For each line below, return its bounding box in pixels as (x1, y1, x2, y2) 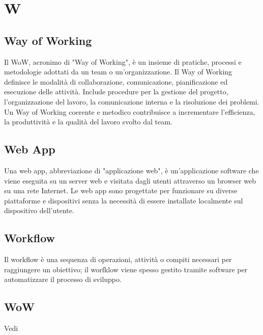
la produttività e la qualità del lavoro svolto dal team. (4, 116, 172, 127)
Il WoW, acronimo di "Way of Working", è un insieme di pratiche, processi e (4, 56, 242, 67)
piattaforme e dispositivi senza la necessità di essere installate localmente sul (4, 195, 243, 205)
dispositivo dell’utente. (4, 205, 74, 216)
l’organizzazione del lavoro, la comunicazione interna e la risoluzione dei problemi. (4, 96, 259, 107)
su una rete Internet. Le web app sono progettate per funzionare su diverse (4, 185, 238, 196)
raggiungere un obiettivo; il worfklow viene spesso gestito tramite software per (4, 264, 248, 274)
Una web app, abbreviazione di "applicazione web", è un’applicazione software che (4, 165, 259, 175)
